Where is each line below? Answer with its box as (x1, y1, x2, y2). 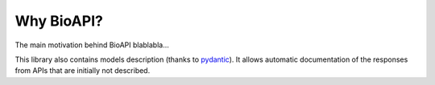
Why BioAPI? (14, 12, 104, 30)
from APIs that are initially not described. (14, 66, 151, 75)
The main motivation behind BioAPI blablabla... (14, 40, 169, 50)
